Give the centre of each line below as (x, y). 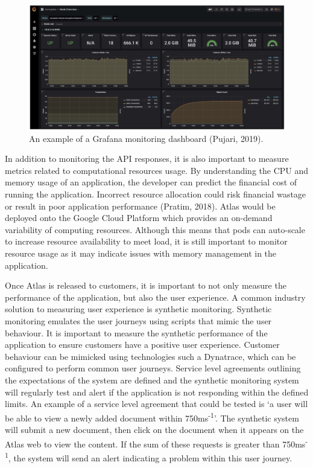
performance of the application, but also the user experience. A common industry (155, 297)
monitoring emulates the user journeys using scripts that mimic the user (138, 320)
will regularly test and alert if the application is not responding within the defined (157, 392)
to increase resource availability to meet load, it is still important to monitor (146, 241)
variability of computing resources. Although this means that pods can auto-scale (155, 229)
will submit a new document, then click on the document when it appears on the (154, 429)
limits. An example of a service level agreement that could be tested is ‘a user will (156, 404)
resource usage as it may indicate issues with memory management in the (141, 253)
